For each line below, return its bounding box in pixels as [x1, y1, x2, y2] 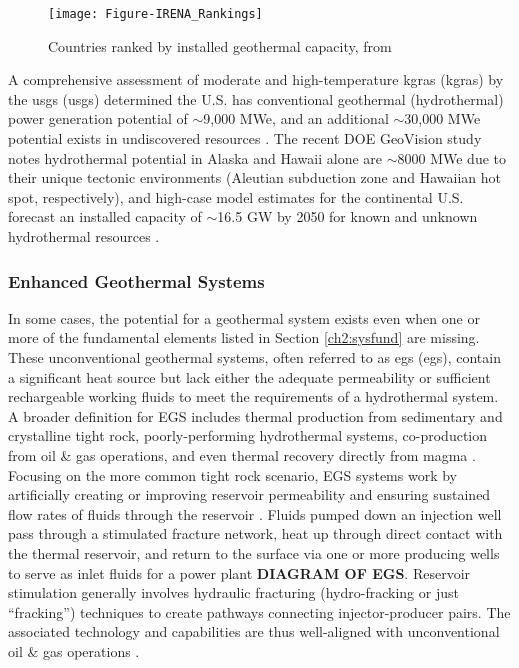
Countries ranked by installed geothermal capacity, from [48, 35, 392, 56]
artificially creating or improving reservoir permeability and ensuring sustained [8, 484, 491, 505]
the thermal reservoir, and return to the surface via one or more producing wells [8, 542, 500, 563]
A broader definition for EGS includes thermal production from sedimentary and [8, 405, 503, 426]
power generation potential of [8, 108, 188, 129]
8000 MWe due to [397, 147, 506, 168]
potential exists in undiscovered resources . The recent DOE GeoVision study [8, 128, 482, 149]
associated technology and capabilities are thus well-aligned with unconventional [8, 621, 500, 642]
